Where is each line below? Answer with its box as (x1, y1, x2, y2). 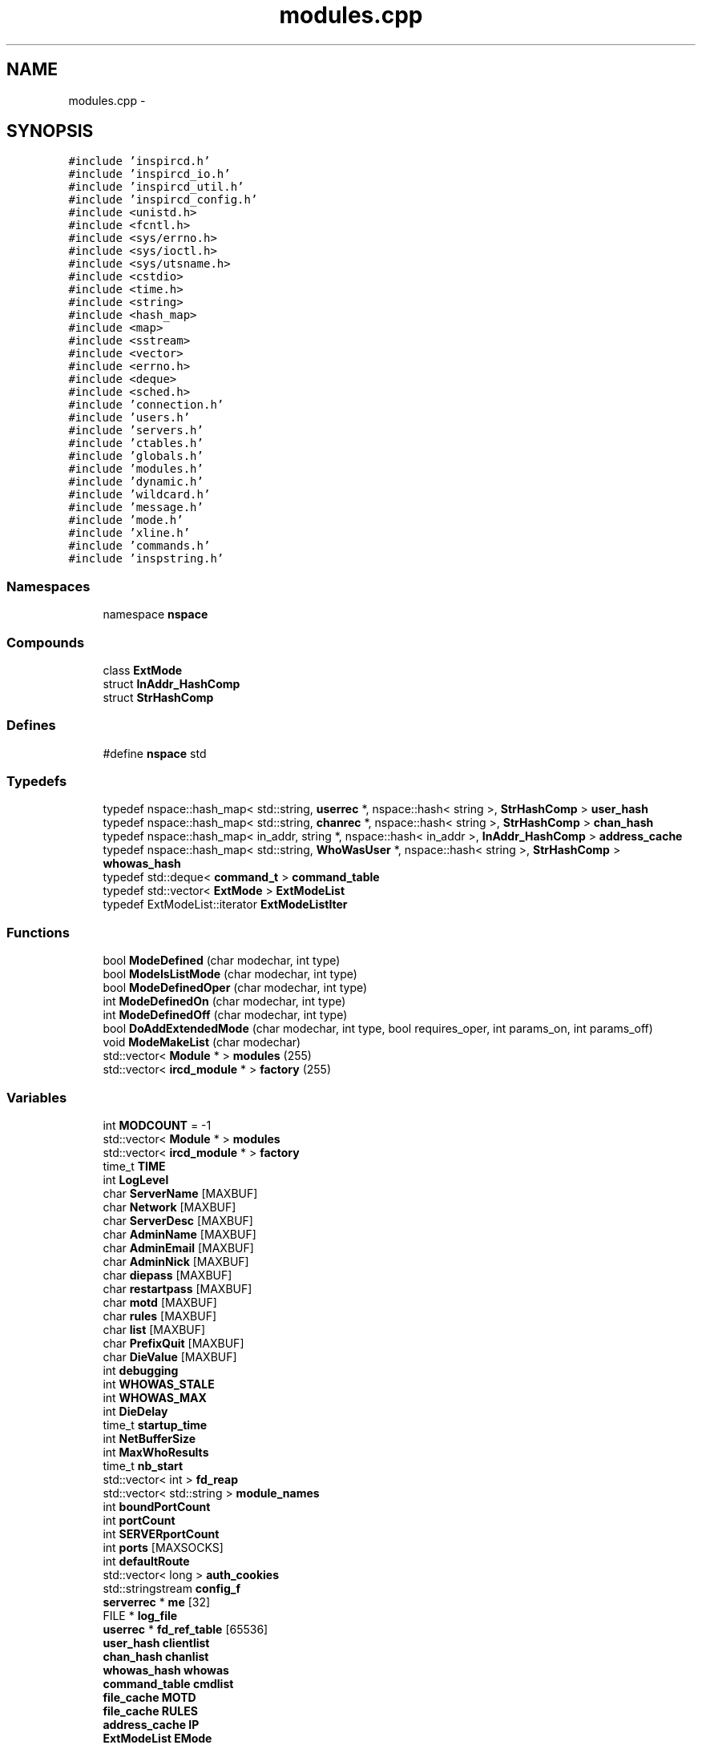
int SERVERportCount (103, 1526, 220, 1541)
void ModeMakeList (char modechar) (103, 1035, 301, 1050)
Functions (6, 924, 70, 941)
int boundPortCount (103, 1499, 211, 1513)
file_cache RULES (103, 1703, 198, 1718)
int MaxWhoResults (103, 1445, 209, 1459)
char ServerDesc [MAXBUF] (103, 1213, 253, 1227)
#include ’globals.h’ (68, 449, 204, 463)
